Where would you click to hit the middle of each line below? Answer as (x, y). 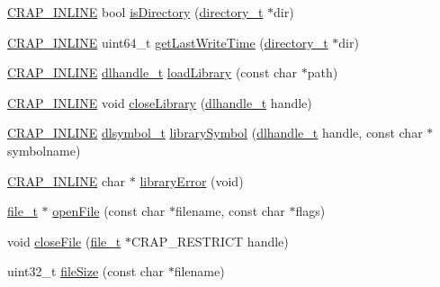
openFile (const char (109, 211)
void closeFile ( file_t (64, 241)
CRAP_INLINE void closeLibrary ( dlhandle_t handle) (160, 102)
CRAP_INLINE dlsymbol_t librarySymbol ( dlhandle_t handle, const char (215, 133)
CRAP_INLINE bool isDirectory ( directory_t (135, 12)
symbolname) (44, 150)
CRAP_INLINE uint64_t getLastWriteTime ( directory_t (168, 42)
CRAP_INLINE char (67, 180)
